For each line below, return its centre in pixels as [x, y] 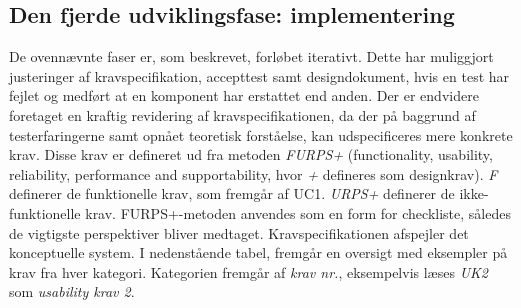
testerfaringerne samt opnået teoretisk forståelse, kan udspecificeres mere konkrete [261, 134]
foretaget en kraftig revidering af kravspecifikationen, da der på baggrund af [242, 114]
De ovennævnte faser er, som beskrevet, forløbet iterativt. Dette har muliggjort [251, 56]
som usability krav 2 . [72, 291]
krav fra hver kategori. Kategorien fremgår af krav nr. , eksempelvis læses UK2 [248, 271]
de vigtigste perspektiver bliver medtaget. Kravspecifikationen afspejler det [239, 232]
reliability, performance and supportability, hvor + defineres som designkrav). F [253, 173]
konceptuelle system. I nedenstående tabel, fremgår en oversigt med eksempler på [258, 252]
